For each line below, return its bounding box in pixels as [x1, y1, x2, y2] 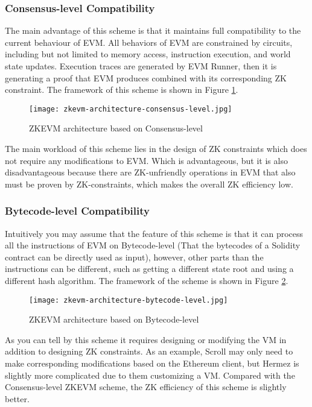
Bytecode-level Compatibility [5, 203, 150, 218]
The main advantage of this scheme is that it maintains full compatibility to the [5, 24, 301, 37]
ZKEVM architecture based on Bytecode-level [29, 313, 199, 326]
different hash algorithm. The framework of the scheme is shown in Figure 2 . [5, 274, 288, 286]
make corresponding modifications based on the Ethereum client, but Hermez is [5, 357, 299, 370]
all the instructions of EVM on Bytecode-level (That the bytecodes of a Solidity [5, 239, 301, 251]
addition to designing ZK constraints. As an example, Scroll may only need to [5, 345, 293, 358]
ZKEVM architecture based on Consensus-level [29, 122, 203, 134]
